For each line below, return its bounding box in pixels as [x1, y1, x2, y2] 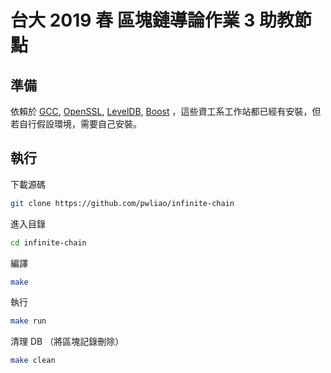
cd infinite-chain [10, 237, 87, 248]
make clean [10, 356, 56, 366]
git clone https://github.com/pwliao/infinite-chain [10, 198, 235, 208]
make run [10, 316, 47, 326]
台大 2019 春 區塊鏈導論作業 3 [10, 9, 256, 32]
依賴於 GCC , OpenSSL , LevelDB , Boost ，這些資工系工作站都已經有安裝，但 [10, 106, 322, 117]
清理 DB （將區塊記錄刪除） [10, 336, 125, 348]
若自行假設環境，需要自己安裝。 [10, 118, 142, 130]
